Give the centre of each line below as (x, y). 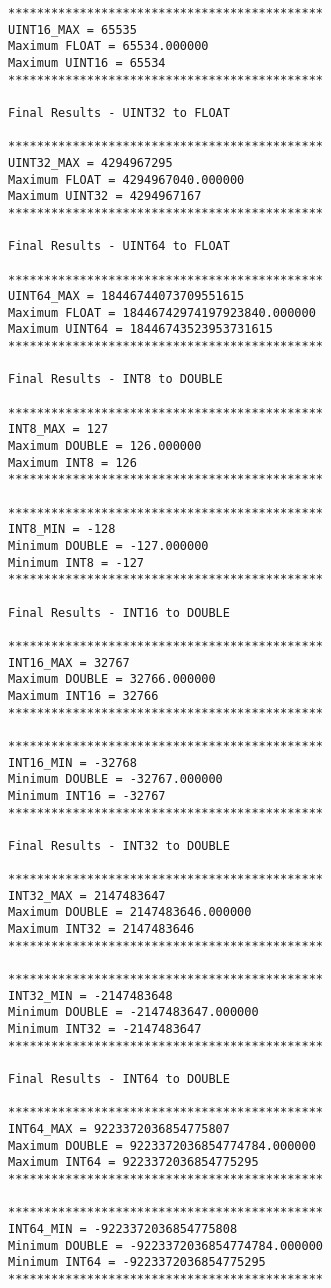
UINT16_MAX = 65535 (72, 29)
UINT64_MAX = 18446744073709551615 (126, 296)
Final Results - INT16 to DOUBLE (119, 612)
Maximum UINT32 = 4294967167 (105, 196)
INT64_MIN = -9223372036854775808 (123, 1228)
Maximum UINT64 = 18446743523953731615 (140, 329)
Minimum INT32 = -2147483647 (105, 1029)
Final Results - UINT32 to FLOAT (119, 112)
